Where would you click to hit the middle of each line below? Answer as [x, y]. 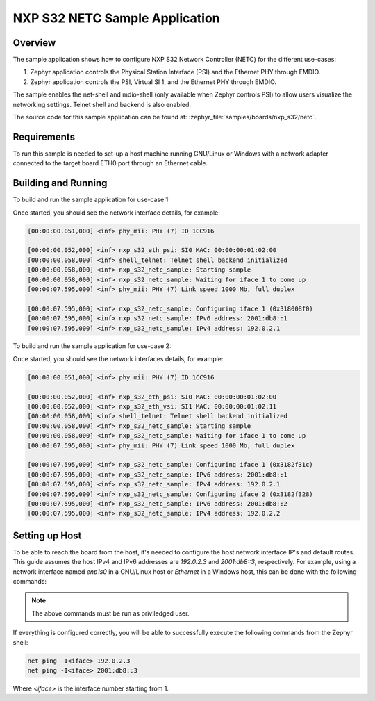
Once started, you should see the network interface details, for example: [116, 213]
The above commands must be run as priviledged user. [110, 613]
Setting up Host [47, 535]
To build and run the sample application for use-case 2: [92, 346]
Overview [34, 43]
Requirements [44, 137]
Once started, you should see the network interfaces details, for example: [118, 358]
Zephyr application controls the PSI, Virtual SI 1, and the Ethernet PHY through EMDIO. [153, 82]
